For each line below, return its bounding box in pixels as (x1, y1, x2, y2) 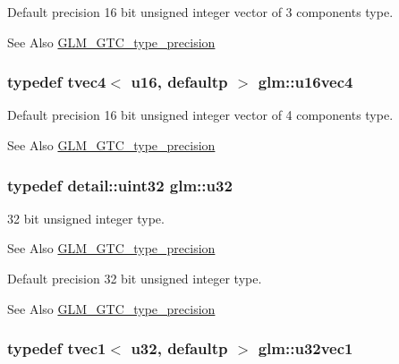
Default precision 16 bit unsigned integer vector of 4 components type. (7, 106, 394, 124)
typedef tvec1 (7, 337, 106, 360)
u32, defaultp (131, 337, 228, 360)
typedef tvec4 (7, 71, 106, 93)
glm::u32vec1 (258, 337, 353, 360)
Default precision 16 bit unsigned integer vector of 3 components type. (7, 3, 394, 21)
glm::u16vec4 (258, 71, 353, 93)
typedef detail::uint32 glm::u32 (7, 174, 233, 196)
